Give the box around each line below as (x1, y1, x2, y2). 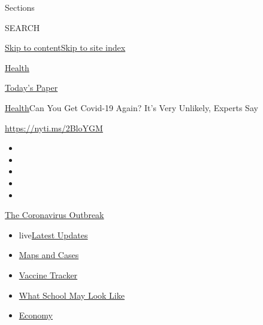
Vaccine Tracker (19, 268, 78, 281)
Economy (19, 309, 53, 321)
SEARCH (5, 21, 40, 33)
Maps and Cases (19, 249, 79, 261)
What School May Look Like (19, 289, 125, 301)
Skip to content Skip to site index (5, 41, 126, 54)
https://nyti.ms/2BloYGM (5, 121, 103, 134)
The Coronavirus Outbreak (5, 209, 104, 221)
